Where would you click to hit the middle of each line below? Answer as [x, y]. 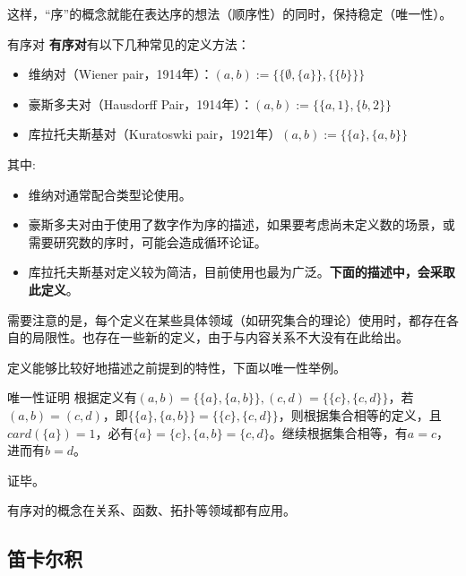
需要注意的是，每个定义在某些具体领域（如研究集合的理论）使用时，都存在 [227, 319]
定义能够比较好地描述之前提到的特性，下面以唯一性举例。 [177, 367]
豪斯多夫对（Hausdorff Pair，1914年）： [141, 103]
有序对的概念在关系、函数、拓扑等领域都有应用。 [151, 510]
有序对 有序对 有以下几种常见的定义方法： [129, 43]
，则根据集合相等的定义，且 [360, 414]
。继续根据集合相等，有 [338, 432]
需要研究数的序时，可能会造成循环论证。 [147, 241]
